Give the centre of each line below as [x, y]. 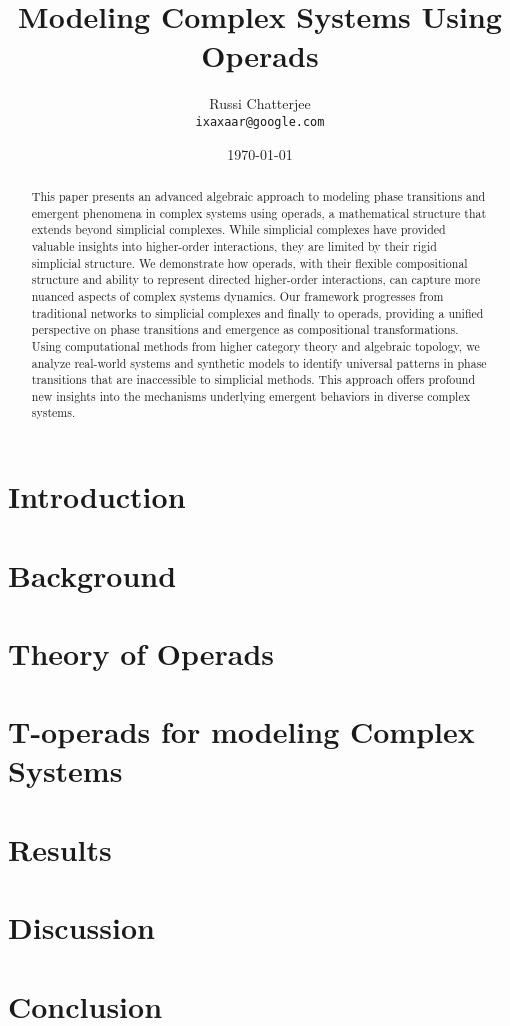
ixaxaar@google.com [260, 121]
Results [60, 848]
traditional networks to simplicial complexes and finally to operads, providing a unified [257, 312]
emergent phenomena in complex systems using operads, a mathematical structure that [259, 212]
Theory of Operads [141, 652]
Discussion [81, 927]
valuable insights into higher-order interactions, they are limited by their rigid [234, 245]
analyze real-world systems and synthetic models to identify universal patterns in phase [259, 362]
